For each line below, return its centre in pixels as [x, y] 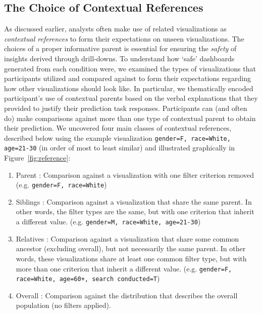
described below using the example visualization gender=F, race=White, [117, 138]
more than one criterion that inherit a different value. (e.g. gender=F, [124, 268]
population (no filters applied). [63, 305]
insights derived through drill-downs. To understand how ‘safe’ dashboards [119, 58]
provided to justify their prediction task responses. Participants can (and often [126, 108]
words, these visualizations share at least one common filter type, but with [131, 258]
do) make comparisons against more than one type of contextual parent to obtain [130, 118]
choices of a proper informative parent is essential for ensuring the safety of [120, 48]
